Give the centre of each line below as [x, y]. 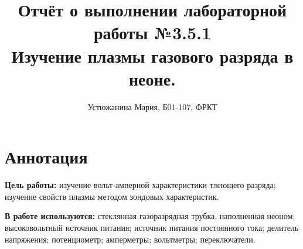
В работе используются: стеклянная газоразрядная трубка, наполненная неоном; [150, 216]
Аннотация [46, 157]
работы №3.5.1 [152, 33]
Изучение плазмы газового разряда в [152, 55]
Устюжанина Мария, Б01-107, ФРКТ [152, 106]
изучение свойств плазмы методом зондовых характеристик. [112, 196]
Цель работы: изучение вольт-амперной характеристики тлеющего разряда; [140, 185]
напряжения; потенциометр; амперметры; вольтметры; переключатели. [130, 239]
